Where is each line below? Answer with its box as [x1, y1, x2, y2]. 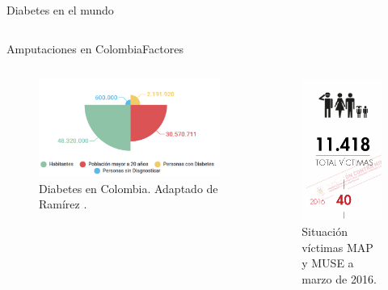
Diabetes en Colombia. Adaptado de [39, 179, 218, 196]
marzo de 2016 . [302, 271, 377, 288]
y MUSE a [302, 254, 354, 271]
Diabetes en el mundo [6, 2, 114, 18]
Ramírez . [39, 195, 87, 212]
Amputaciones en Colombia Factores [6, 40, 183, 57]
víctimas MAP [302, 238, 373, 255]
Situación [302, 223, 348, 240]
